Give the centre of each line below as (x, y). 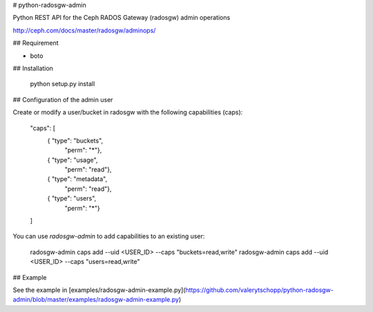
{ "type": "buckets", (75, 141)
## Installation (33, 68)
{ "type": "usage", (73, 160)
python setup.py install (63, 84)
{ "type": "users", (72, 198)
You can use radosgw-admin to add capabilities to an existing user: (109, 236)
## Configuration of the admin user (63, 99)
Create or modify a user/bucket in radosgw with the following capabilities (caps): (128, 112)
